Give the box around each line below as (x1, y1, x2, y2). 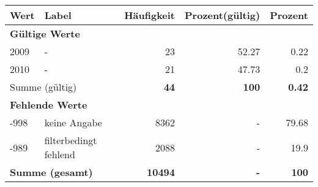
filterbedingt (44, 133, 97, 147)
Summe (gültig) (10, 80, 77, 94)
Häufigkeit (124, 8, 176, 22)
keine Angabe (44, 115, 102, 129)
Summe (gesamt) (10, 165, 93, 179)
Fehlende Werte (10, 97, 87, 112)
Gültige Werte (10, 26, 80, 40)
